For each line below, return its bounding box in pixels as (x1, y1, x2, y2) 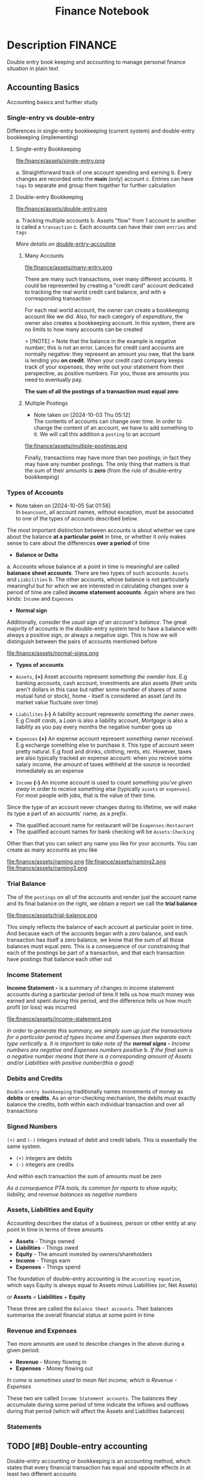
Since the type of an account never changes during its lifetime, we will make (7, 804, 197, 811)
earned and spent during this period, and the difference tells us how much (7, 997, 192, 1004)
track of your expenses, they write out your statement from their (24, 363, 185, 370)
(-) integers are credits (15, 1161, 74, 1168)
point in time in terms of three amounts (7, 1225, 103, 1233)
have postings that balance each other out (7, 955, 112, 963)
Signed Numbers (7, 1123, 58, 1131)
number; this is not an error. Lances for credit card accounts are (24, 344, 184, 352)
